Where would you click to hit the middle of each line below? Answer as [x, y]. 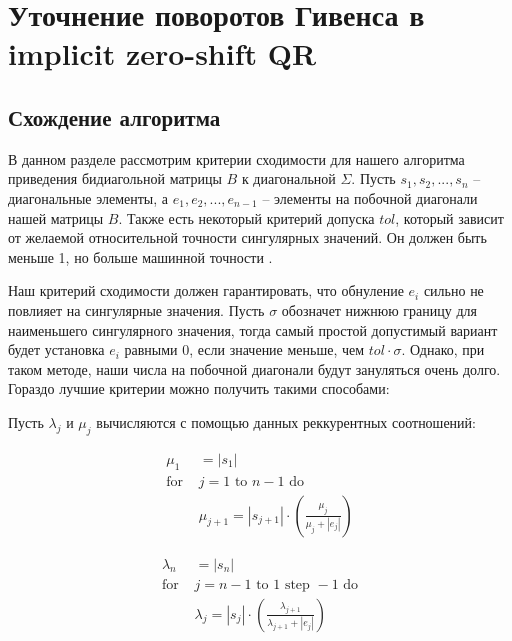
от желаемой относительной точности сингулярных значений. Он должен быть [247, 237]
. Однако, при [443, 349]
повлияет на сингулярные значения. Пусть [136, 309]
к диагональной [288, 178]
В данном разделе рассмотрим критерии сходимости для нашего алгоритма [236, 158]
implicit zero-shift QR [162, 53]
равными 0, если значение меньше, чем [244, 349]
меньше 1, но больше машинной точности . [140, 256]
